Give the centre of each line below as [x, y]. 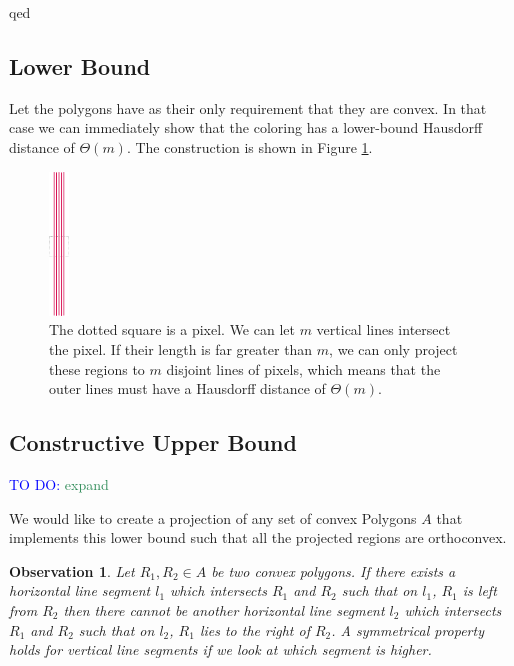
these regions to [97, 368]
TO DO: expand [59, 483]
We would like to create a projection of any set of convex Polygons [213, 517]
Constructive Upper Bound [153, 442]
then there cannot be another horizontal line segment [224, 609]
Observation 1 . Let [72, 570]
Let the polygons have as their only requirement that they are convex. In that [248, 107]
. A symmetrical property [407, 629]
